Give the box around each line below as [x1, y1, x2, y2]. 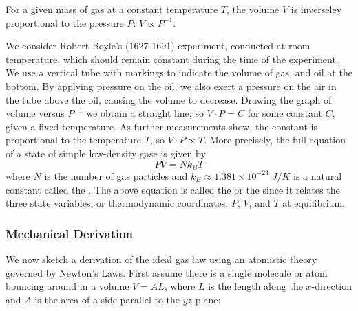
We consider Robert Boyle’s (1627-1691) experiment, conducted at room [6, 38, 310, 53]
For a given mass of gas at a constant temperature [6, 2, 218, 16]
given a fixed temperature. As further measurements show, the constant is [6, 119, 317, 133]
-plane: [192, 292, 221, 306]
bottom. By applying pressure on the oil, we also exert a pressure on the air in [6, 78, 337, 93]
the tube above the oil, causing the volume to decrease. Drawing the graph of [6, 92, 332, 106]
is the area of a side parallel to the [34, 292, 180, 306]
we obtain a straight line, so [86, 106, 204, 120]
